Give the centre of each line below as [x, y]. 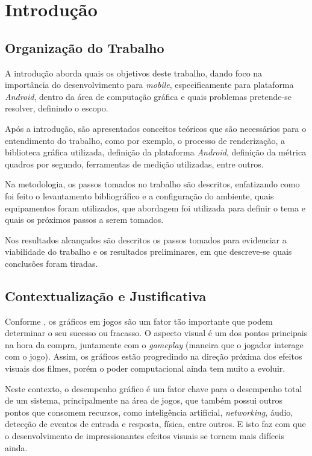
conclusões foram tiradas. [51, 263]
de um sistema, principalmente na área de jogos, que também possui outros [144, 400]
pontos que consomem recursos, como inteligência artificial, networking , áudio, [149, 412]
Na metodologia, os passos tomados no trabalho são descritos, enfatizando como [152, 184]
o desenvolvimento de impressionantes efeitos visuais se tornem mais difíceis [145, 436]
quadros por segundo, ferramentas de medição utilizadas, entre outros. [134, 164]
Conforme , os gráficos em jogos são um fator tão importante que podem [139, 321]
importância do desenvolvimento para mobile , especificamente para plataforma [149, 85]
